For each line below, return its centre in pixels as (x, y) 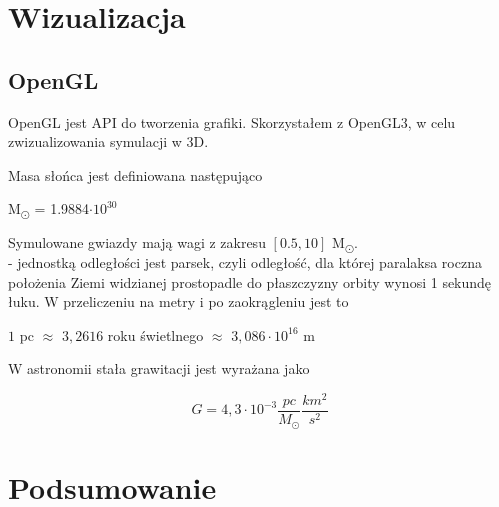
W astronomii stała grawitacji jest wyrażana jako (159, 368)
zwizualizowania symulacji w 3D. (108, 141)
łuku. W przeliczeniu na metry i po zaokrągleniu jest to (178, 301)
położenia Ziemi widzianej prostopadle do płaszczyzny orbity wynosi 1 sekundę (250, 281)
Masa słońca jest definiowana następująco (135, 174)
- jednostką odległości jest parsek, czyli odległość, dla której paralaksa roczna (245, 261)
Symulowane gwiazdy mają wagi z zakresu (137, 242)
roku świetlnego (155, 334)
